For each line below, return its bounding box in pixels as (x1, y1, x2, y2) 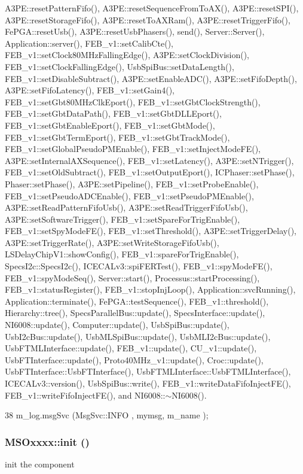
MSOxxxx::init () (5, 434, 90, 449)
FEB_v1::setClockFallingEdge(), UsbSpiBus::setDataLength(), (5, 60, 234, 72)
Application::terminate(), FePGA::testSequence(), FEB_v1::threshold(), (5, 294, 269, 307)
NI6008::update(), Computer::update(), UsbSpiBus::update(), (5, 318, 229, 331)
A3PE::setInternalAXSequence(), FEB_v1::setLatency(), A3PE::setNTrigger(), (5, 154, 294, 166)
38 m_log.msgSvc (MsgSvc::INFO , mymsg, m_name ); (5, 409, 209, 421)
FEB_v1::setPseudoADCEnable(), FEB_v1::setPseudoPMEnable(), (5, 189, 254, 202)
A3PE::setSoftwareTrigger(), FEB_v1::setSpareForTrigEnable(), (5, 212, 240, 225)
